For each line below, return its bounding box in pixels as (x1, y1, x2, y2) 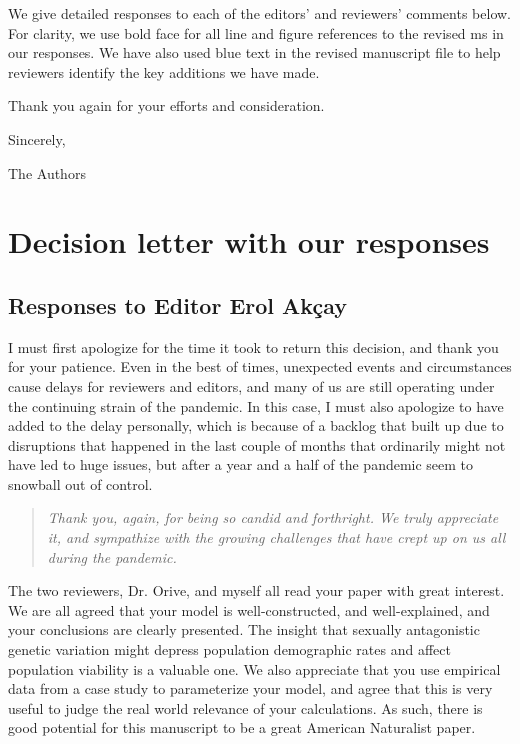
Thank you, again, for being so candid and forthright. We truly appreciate (47, 507, 499, 528)
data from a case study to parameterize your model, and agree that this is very (8, 678, 493, 699)
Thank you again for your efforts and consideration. (8, 95, 325, 116)
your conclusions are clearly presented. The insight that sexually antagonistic (8, 619, 480, 640)
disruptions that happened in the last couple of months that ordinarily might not (8, 434, 506, 455)
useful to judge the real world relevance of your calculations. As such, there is (8, 697, 483, 718)
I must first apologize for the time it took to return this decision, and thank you (8, 336, 499, 357)
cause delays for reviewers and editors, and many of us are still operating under (8, 375, 495, 396)
